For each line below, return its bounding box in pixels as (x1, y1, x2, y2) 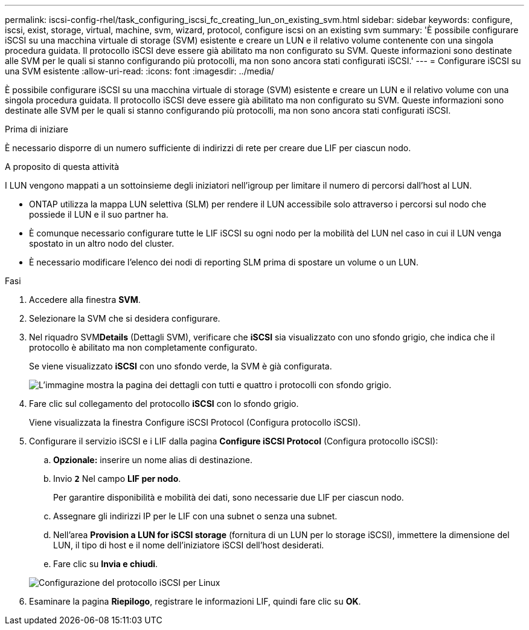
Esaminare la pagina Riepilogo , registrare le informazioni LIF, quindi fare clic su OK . (29, 596, 361, 606)
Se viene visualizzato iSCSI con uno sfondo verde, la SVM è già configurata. (29, 361, 332, 371)
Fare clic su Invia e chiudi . (53, 559, 158, 569)
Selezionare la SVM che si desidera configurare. (29, 313, 220, 323)
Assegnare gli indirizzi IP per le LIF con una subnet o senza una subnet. (53, 511, 338, 521)
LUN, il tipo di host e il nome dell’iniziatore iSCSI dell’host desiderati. (53, 540, 324, 550)
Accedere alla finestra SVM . (29, 294, 141, 305)
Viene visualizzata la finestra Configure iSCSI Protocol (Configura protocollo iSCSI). (29, 417, 361, 427)
